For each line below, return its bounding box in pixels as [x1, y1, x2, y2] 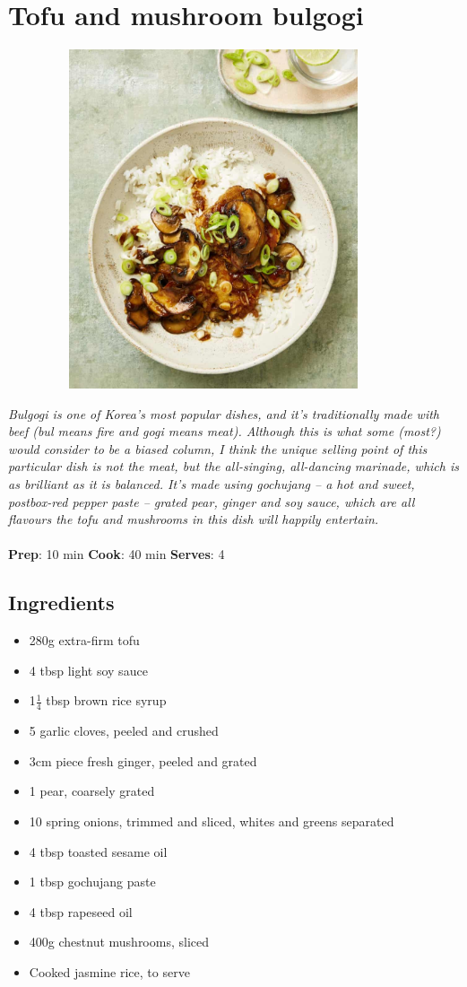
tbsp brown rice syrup [46, 691, 167, 710]
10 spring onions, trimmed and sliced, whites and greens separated [29, 812, 394, 830]
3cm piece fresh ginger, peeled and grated [29, 751, 257, 770]
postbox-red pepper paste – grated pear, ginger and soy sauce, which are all [8, 492, 415, 511]
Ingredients [8, 589, 115, 616]
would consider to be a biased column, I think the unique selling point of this [8, 439, 428, 458]
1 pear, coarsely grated [29, 782, 155, 800]
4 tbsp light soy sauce [29, 660, 148, 679]
